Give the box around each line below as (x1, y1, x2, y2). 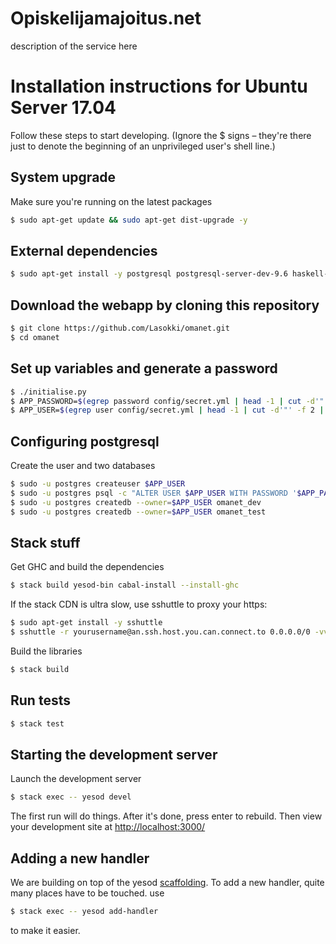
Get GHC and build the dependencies (10, 561, 165, 573)
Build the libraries (10, 645, 83, 657)
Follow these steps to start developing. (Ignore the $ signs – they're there (10, 129, 312, 141)
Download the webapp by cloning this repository (10, 297, 320, 314)
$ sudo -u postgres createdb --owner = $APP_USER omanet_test (10, 507, 267, 517)
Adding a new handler (10, 850, 150, 867)
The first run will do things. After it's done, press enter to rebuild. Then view (10, 810, 323, 822)
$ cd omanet (10, 332, 60, 342)
